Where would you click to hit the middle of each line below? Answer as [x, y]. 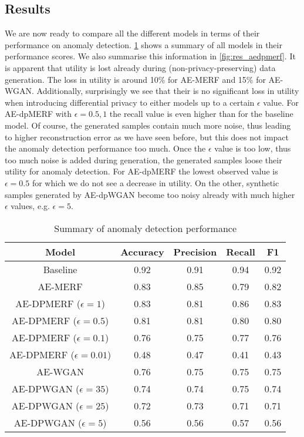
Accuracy [142, 251]
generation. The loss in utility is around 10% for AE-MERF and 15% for [135, 79]
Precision [195, 251]
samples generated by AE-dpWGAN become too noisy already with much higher [150, 194]
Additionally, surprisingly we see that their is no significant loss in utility [168, 91]
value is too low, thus [253, 148]
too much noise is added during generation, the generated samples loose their [143, 159]
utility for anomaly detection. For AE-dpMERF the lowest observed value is [141, 171]
